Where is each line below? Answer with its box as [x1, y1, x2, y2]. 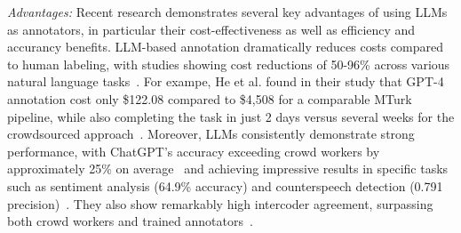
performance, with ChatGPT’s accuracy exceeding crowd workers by [7, 141, 380, 160]
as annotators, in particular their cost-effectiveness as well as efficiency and [7, 20, 416, 38]
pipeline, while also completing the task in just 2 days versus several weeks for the [7, 107, 455, 125]
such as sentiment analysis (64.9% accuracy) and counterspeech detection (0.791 [7, 176, 443, 195]
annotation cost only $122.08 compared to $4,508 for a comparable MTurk [7, 89, 412, 108]
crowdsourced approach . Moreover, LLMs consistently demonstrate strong [7, 125, 415, 143]
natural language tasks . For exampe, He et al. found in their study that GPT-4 [7, 72, 444, 91]
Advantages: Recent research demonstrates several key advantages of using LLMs [7, 3, 448, 20]
